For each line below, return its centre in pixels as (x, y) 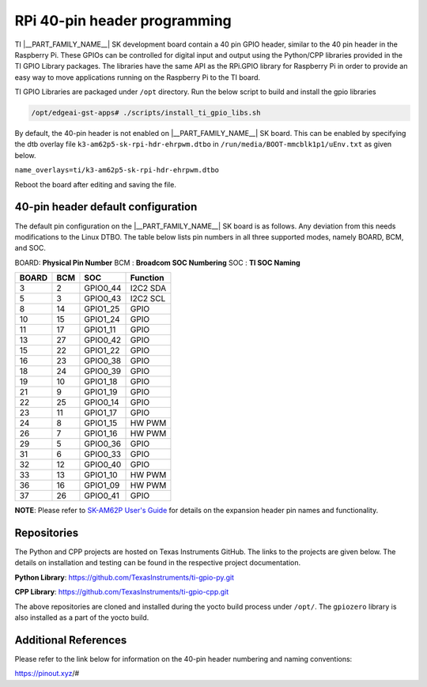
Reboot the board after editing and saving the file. (96, 184)
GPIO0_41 (102, 496)
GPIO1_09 (102, 485)
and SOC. (30, 248)
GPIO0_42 (103, 340)
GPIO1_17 (101, 413)
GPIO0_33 (103, 455)
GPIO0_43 (103, 299)
